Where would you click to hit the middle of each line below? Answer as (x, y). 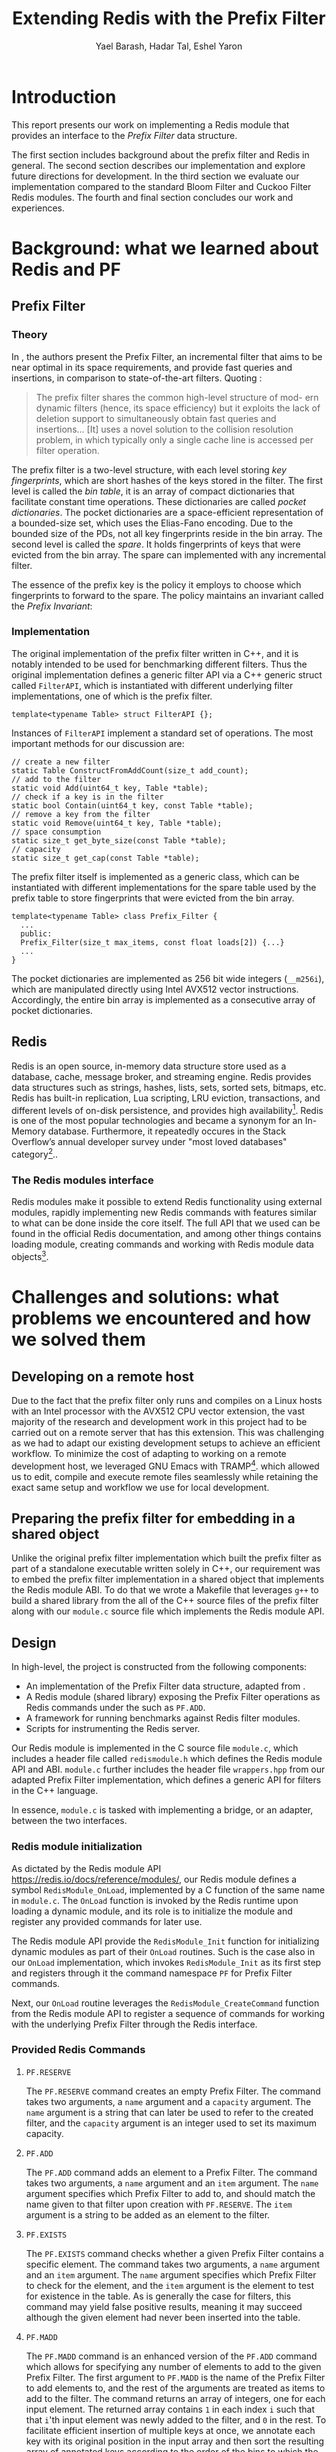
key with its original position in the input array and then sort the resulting (175, 2441)
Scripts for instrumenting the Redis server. (113, 1729)
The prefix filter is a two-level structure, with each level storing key (149, 469)
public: (36, 933)
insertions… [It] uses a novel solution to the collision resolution (164, 429)
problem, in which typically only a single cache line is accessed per (174, 439)
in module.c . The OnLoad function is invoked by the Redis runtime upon (155, 1900)
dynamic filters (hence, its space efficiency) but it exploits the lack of (178, 408)
